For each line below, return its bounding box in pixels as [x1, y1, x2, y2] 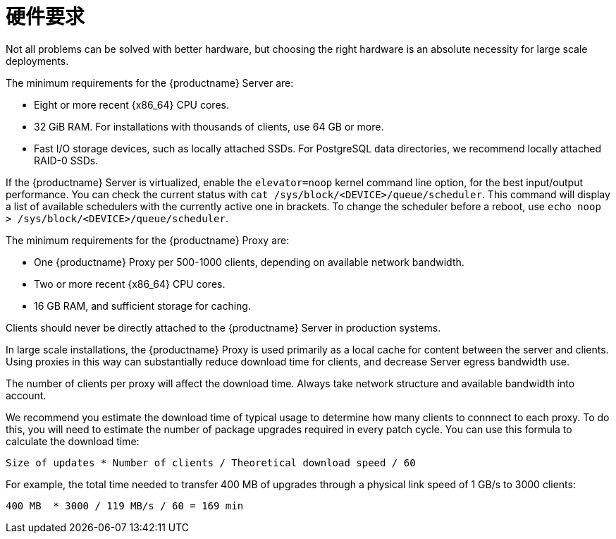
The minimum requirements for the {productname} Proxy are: [6, 234, 290, 246]
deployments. [6, 54, 69, 67]
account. [6, 389, 47, 401]
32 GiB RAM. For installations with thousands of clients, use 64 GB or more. [34, 120, 384, 133]
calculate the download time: [6, 435, 140, 447]
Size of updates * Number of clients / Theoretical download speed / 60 [6, 456, 416, 468]
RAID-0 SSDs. [34, 154, 99, 166]
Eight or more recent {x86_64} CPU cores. [34, 98, 229, 111]
